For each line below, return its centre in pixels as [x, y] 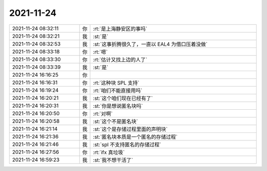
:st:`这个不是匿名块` [116, 121]
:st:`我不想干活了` [113, 160]
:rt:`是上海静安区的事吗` [120, 29]
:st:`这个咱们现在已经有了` [123, 98]
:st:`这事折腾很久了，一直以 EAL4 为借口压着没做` [150, 44]
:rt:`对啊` [103, 114]
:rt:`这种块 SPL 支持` [116, 83]
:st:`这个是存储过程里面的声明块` [131, 129]
